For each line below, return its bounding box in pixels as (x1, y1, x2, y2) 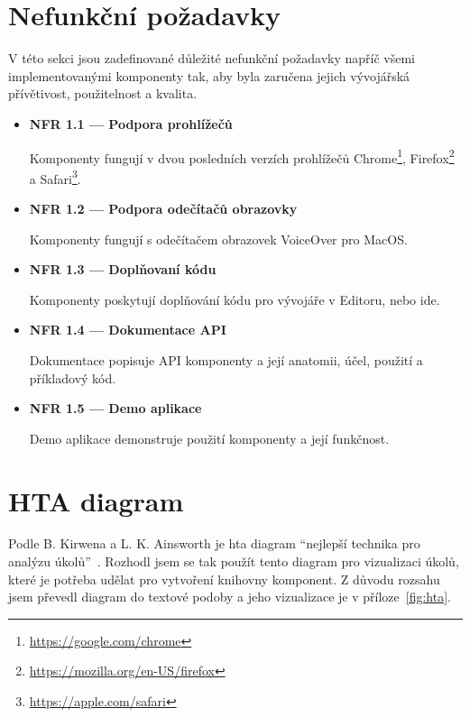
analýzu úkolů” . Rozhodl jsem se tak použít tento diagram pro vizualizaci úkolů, (8, 552, 459, 571)
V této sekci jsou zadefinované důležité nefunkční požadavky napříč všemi (8, 49, 415, 68)
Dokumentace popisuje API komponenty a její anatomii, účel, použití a (29, 350, 423, 369)
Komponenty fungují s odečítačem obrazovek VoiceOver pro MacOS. (29, 229, 408, 248)
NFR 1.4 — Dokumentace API (29, 320, 226, 339)
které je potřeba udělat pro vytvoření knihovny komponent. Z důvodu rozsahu (8, 569, 440, 588)
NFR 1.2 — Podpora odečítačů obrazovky (29, 199, 298, 217)
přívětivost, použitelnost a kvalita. (8, 84, 198, 103)
